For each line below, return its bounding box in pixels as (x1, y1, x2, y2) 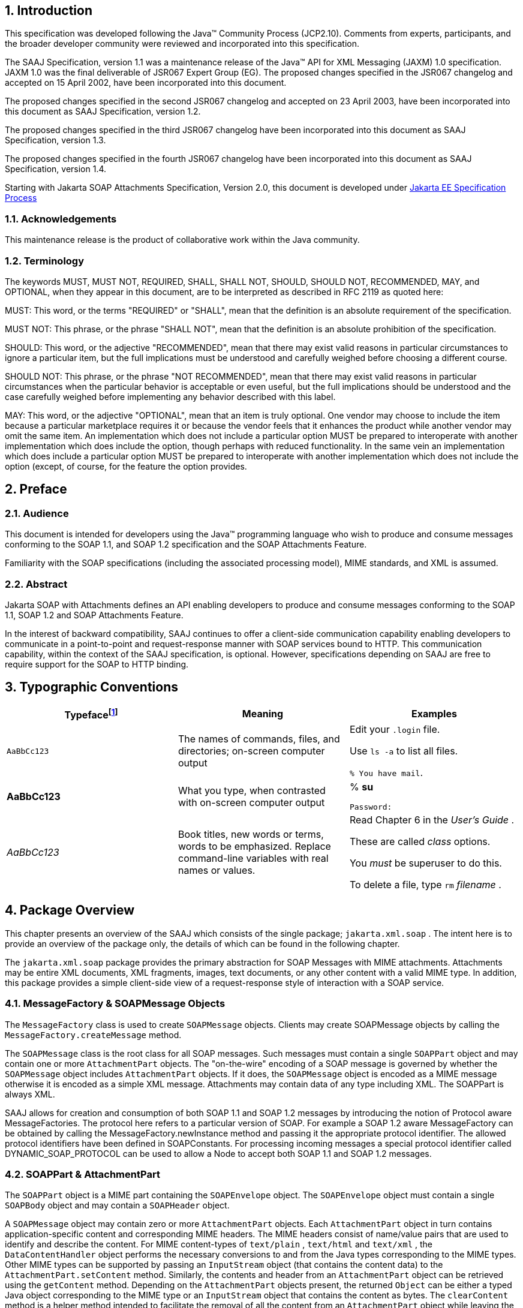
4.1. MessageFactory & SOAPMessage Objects (5, 997, 226, 1010)
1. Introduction (5, 3, 92, 18)
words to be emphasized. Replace (178, 840, 331, 853)
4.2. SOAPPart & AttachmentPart (5, 1168, 160, 1181)
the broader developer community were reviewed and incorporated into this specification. (5, 38, 360, 49)
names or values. (178, 864, 256, 877)
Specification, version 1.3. (5, 135, 106, 146)
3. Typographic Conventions (5, 679, 178, 695)
